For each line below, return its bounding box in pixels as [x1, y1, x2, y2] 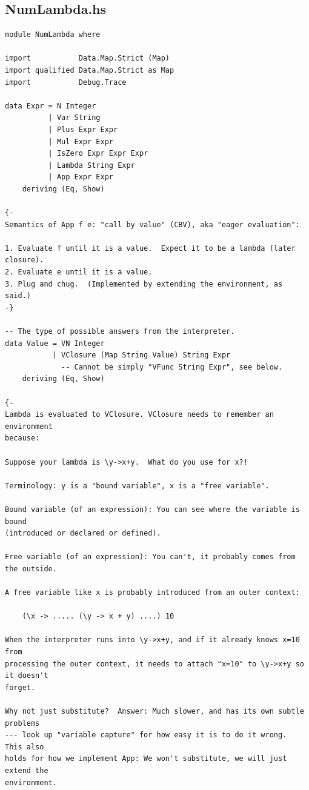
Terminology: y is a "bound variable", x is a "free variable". [5, 481, 270, 490]
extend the [5, 766, 48, 775]
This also [5, 742, 44, 751]
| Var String [48, 113, 101, 122]
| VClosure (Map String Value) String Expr [52, 351, 231, 360]
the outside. [5, 564, 57, 573]
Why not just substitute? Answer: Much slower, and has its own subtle [5, 707, 304, 716]
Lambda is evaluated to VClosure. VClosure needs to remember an [5, 410, 274, 419]
